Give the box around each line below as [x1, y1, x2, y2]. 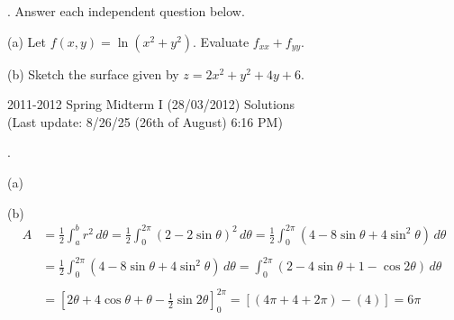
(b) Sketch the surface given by [7, 64, 179, 83]
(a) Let [7, 32, 46, 50]
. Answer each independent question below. [7, 2, 245, 20]
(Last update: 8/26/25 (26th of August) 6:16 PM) [7, 112, 283, 131]
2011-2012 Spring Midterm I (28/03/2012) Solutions [7, 95, 295, 114]
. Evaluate [193, 32, 250, 50]
